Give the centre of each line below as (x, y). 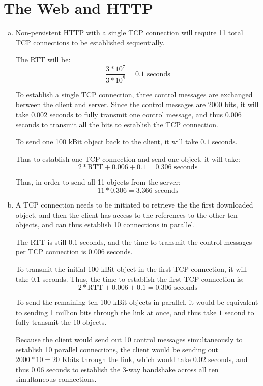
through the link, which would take (136, 359)
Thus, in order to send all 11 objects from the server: (98, 182)
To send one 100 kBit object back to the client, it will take (107, 141)
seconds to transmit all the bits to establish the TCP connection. (117, 124)
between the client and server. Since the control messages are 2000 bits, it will (137, 104)
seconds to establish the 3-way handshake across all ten (133, 369)
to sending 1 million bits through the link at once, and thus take (116, 312)
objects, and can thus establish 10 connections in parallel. (105, 225)
